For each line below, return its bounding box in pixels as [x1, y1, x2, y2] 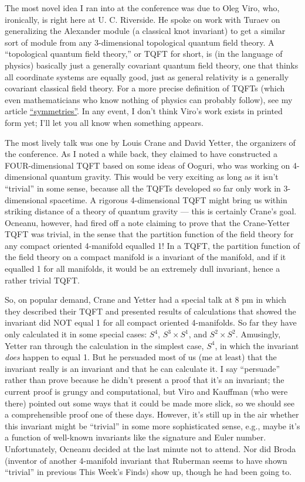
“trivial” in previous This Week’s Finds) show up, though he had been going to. [5, 466, 292, 478]
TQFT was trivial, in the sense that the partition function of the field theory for [5, 228, 294, 240]
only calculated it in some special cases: [5, 328, 147, 340]
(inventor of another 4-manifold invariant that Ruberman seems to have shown [5, 454, 287, 466]
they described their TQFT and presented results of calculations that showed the [5, 305, 296, 317]
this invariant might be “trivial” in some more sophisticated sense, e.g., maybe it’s [5, 419, 300, 432]
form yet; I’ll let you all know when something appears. [5, 116, 204, 128]
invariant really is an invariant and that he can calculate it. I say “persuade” [5, 362, 280, 374]
